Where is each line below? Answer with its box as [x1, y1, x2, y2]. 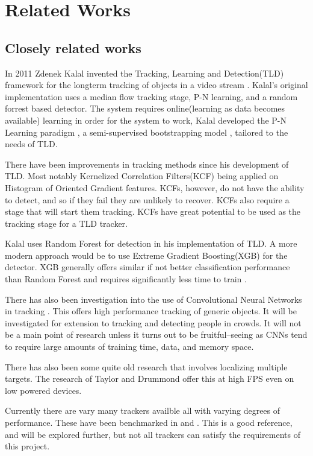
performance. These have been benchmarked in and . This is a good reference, [5, 416, 293, 429]
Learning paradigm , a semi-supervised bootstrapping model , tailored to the [5, 125, 288, 138]
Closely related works [5, 38, 141, 57]
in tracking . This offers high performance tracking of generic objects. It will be [5, 305, 297, 317]
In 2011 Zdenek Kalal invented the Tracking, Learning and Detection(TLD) [5, 66, 284, 79]
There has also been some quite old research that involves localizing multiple [5, 360, 288, 373]
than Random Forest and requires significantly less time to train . [5, 273, 247, 285]
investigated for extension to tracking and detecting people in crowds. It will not [5, 316, 302, 329]
